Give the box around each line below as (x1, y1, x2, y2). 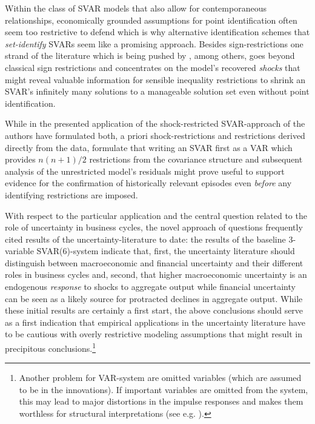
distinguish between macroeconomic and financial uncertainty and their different (5, 256, 303, 269)
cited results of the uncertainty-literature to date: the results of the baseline (5, 232, 286, 245)
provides (5, 153, 36, 166)
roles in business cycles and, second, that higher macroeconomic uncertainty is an (5, 268, 307, 281)
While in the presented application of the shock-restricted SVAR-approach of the (5, 117, 305, 130)
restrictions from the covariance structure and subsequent (89, 153, 303, 166)
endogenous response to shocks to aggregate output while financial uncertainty (5, 280, 296, 293)
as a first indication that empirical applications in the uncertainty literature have (5, 315, 305, 328)
